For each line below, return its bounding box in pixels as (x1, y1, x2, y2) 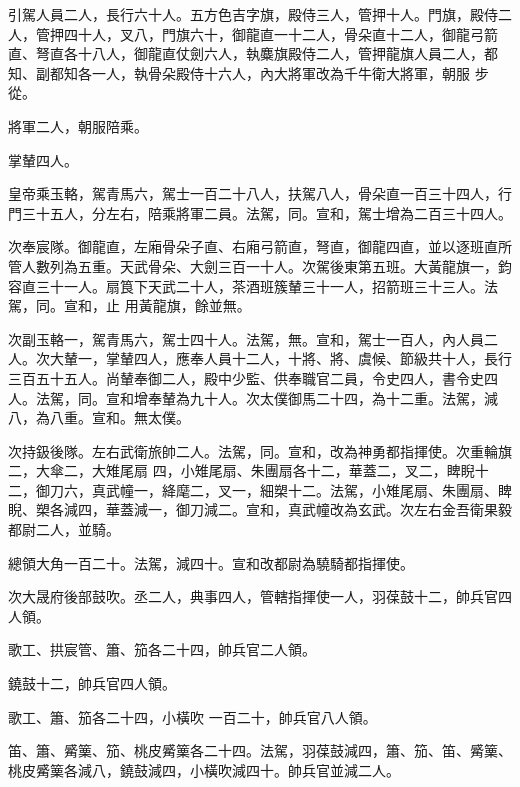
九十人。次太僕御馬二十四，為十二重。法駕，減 (189, 387, 498, 408)
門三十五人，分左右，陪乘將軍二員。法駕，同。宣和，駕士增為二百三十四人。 (8, 202, 512, 223)
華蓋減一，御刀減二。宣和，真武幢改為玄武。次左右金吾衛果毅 (105, 499, 512, 520)
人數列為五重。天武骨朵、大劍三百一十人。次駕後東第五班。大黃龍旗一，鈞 (21, 255, 512, 276)
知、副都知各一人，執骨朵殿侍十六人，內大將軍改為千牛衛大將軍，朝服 (8, 62, 470, 83)
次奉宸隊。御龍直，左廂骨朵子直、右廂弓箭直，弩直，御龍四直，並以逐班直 (8, 236, 498, 257)
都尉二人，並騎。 (8, 519, 120, 540)
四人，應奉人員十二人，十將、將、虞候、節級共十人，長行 (133, 348, 512, 369)
